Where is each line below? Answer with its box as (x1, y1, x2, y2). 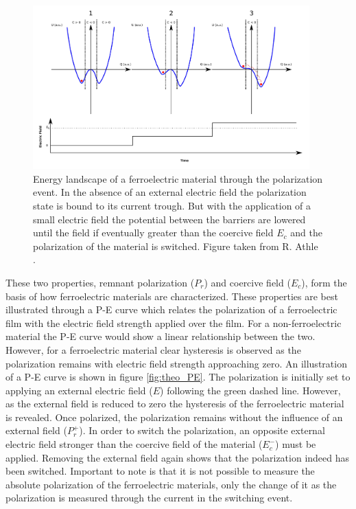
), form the (301, 275, 347, 289)
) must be (275, 437, 316, 451)
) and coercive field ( (204, 275, 291, 289)
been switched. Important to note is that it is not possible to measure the (5, 464, 315, 478)
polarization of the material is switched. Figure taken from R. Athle (33, 238, 318, 253)
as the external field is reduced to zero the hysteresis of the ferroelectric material (5, 396, 344, 411)
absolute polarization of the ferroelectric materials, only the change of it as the (5, 477, 337, 491)
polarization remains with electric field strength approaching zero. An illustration (5, 356, 347, 370)
